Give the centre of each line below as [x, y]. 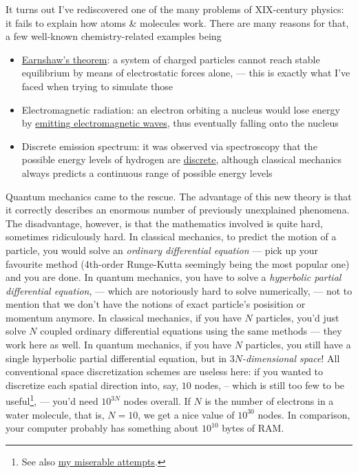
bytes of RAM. [253, 428]
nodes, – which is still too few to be [270, 385]
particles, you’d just [297, 317]
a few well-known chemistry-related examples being [114, 36]
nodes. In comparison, [304, 414]
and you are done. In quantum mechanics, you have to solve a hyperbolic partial [173, 277]
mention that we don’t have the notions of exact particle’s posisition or [156, 304]
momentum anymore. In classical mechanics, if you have [124, 317]
